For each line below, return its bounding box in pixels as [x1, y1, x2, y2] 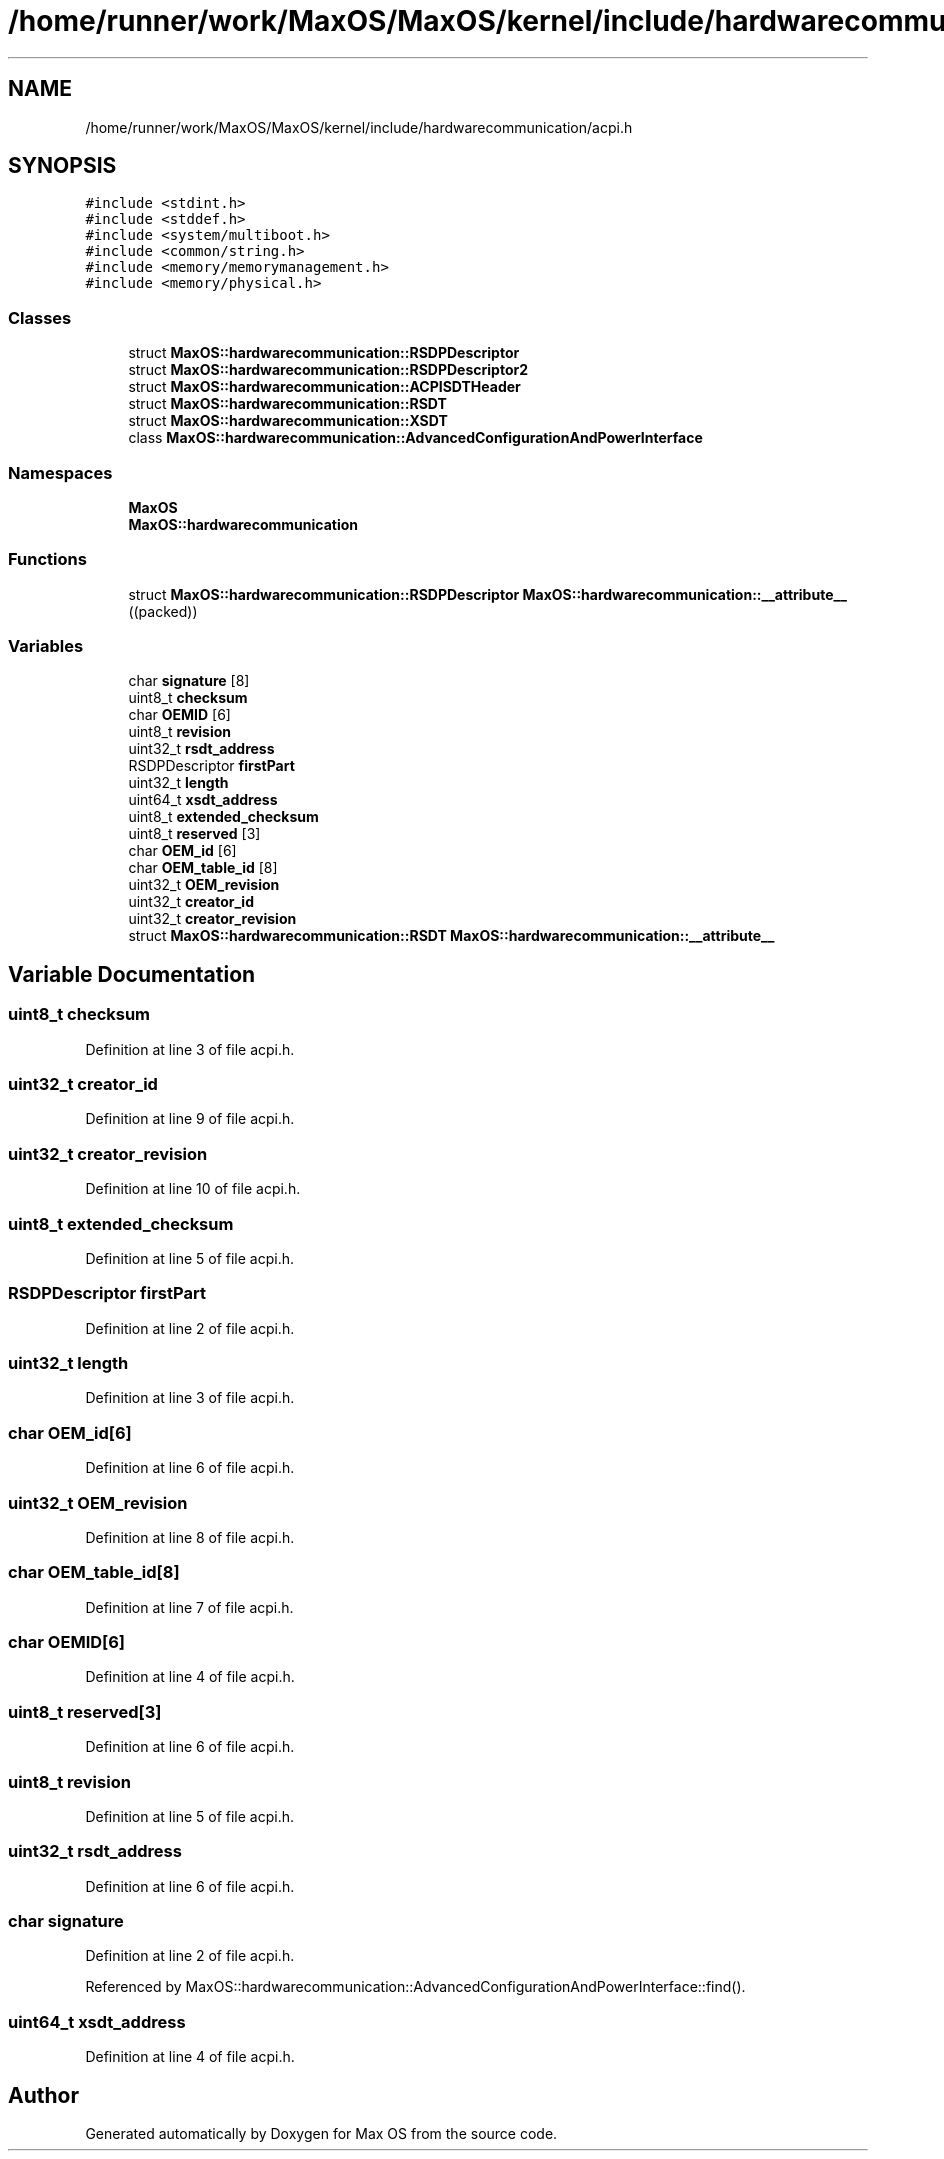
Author [8, 2082, 79, 2108]
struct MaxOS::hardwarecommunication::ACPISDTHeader [128, 378, 521, 396]
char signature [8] [128, 672, 250, 690]
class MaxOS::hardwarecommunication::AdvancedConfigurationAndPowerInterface [128, 429, 703, 447]
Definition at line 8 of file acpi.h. [85, 1528, 295, 1546]
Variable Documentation [8, 961, 256, 987]
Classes [8, 307, 72, 328]
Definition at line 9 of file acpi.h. [85, 1110, 295, 1128]
